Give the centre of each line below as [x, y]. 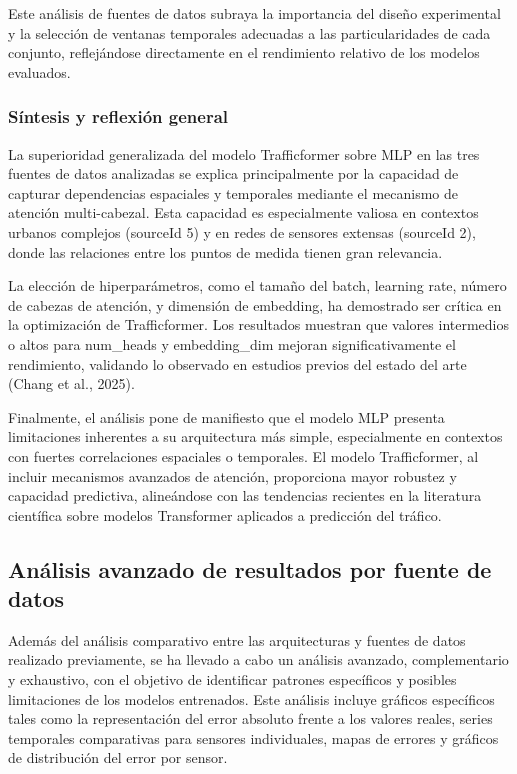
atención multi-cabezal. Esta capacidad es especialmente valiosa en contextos [243, 212]
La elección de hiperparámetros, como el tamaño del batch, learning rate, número [257, 285]
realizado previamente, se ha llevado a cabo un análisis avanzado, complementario [258, 659]
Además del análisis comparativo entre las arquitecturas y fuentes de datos [237, 639]
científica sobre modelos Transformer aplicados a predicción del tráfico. [225, 514]
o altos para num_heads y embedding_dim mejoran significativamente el [232, 343]
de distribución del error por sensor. [118, 757]
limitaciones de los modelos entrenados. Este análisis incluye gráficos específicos [251, 698]
